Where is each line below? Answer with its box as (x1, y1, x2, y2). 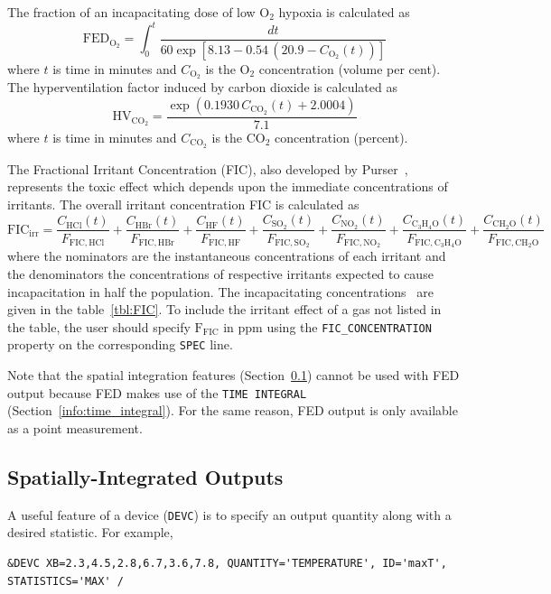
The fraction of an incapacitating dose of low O (7, 3, 270, 21)
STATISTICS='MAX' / (7, 574, 124, 588)
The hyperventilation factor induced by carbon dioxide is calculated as (7, 78, 397, 97)
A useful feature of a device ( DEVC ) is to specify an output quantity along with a (7, 505, 452, 524)
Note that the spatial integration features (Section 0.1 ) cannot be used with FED (7, 366, 460, 385)
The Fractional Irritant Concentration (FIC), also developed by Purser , (7, 159, 408, 178)
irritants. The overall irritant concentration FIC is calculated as (7, 195, 360, 214)
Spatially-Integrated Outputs (7, 462, 284, 490)
